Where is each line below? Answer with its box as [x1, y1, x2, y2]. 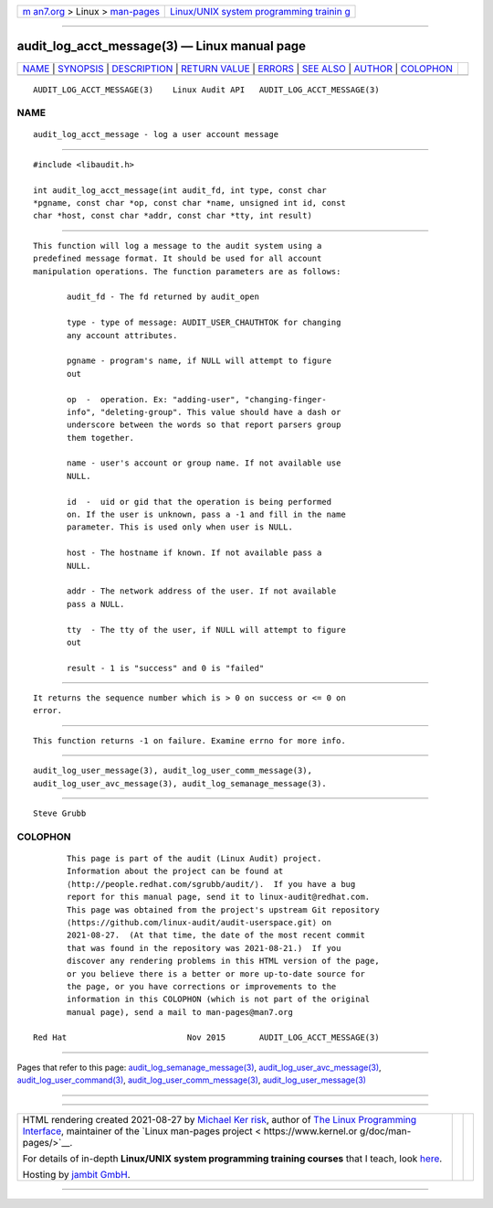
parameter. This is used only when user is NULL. [67, 522, 294, 532]
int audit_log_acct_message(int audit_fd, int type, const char [33, 185, 328, 196]
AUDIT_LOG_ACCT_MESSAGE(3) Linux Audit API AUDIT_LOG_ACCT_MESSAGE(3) [33, 84, 380, 95]
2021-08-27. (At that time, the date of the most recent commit [67, 930, 365, 941]
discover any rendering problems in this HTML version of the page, [67, 956, 380, 967]
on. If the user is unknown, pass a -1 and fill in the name [67, 509, 346, 520]
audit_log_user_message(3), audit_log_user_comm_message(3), [33, 765, 312, 776]
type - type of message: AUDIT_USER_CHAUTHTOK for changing [67, 317, 341, 328]
